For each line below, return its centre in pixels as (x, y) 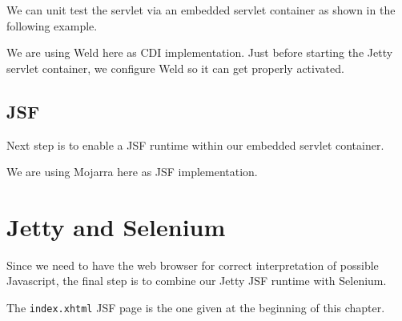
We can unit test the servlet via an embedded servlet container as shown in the (201, 10)
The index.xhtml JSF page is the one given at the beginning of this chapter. (196, 308)
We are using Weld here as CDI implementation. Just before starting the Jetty (200, 52)
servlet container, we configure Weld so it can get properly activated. (175, 68)
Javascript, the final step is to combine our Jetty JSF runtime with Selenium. (197, 281)
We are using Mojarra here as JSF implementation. (132, 172)
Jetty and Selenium (116, 226)
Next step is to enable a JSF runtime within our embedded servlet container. (195, 144)
